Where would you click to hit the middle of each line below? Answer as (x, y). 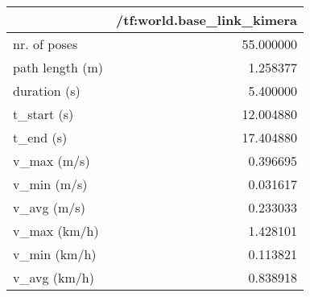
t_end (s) (40, 137)
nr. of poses (45, 44)
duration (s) (47, 91)
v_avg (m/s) (49, 207)
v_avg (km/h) (54, 277)
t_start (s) (43, 114)
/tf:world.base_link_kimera (207, 20)
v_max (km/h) (56, 231)
